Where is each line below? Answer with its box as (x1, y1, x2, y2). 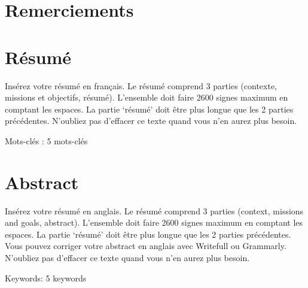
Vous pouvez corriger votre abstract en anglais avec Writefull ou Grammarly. (5, 240, 286, 252)
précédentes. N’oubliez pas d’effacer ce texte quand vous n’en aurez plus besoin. (5, 114, 297, 127)
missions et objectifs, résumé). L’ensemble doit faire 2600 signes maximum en (5, 91, 288, 104)
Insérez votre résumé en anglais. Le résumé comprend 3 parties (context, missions (5, 204, 304, 217)
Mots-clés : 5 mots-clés (5, 134, 88, 147)
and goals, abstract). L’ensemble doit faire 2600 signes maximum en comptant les (5, 216, 303, 229)
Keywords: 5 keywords (5, 271, 87, 284)
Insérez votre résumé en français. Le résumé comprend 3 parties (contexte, (5, 79, 277, 92)
